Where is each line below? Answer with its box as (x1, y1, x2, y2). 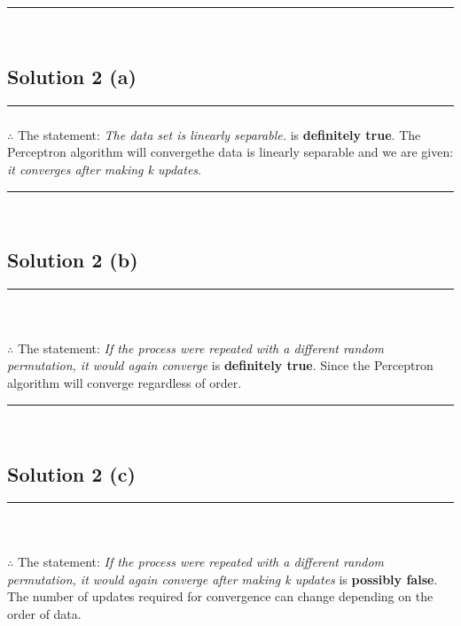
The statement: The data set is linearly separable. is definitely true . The (17, 125, 421, 143)
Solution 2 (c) (7, 460, 136, 487)
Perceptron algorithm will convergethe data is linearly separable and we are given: (7, 143, 454, 161)
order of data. (7, 604, 82, 622)
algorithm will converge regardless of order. (7, 374, 242, 391)
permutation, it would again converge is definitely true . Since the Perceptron (7, 356, 434, 375)
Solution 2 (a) (7, 62, 137, 89)
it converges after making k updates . (7, 159, 201, 178)
